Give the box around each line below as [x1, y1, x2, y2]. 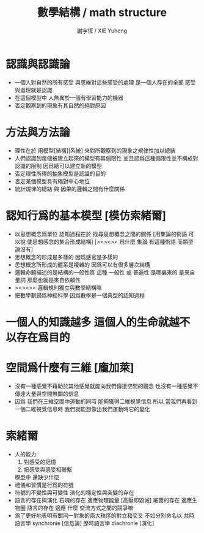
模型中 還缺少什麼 [14, 473, 59, 481]
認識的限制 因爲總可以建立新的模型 [14, 162, 102, 169]
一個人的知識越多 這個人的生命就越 [5, 315, 180, 329]
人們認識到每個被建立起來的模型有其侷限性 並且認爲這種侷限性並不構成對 [14, 154, 199, 162]
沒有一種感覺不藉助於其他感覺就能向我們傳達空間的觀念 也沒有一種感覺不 [14, 382, 199, 390]
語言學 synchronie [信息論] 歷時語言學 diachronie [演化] [14, 519, 155, 527]
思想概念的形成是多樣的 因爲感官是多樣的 [14, 253, 118, 260]
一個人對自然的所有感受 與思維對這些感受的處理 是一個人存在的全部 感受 [14, 78, 196, 86]
